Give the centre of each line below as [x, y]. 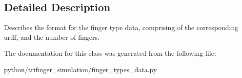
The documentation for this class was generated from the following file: [110, 53]
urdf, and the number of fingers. [52, 37]
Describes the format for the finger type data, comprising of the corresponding [121, 27]
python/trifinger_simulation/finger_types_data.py [81, 69]
